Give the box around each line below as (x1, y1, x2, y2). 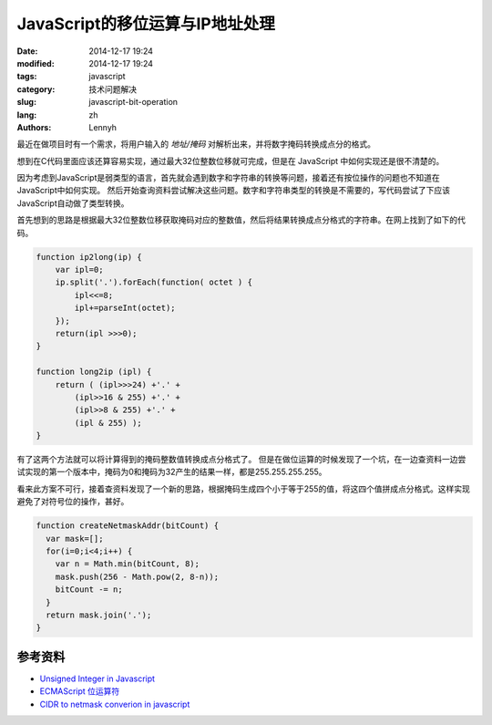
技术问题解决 (88, 83, 137, 95)
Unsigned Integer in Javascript (39, 673, 155, 684)
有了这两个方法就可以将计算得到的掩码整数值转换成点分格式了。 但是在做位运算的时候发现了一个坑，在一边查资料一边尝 (16, 454, 466, 465)
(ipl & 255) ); (74, 418, 143, 428)
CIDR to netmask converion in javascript (39, 699, 190, 709)
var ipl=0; (55, 264, 104, 274)
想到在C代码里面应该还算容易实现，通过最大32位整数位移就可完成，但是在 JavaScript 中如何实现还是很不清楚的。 (16, 155, 445, 166)
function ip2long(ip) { (36, 252, 143, 262)
